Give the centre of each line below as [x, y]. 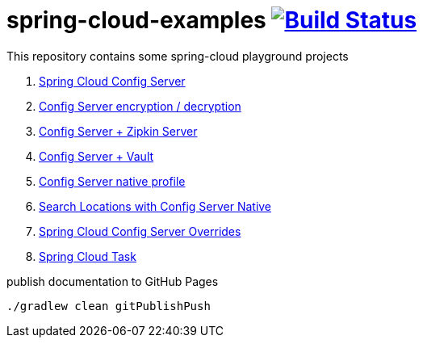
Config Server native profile [112, 181]
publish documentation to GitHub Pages [113, 281]
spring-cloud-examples [136, 20]
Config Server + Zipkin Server [118, 131]
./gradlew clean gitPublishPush [109, 306]
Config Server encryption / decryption [140, 106]
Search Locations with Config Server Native [155, 206]
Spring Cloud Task [88, 256]
